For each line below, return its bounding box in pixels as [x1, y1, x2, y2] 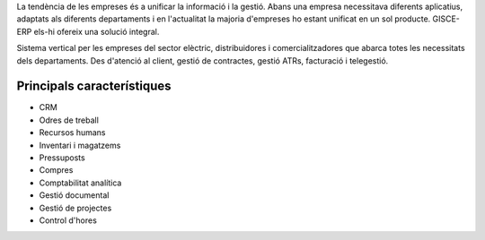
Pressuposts [39, 152, 85, 163]
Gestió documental [39, 190, 110, 201]
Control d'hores [39, 215, 98, 226]
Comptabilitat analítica [39, 177, 122, 188]
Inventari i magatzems [39, 140, 121, 150]
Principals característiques [16, 79, 172, 94]
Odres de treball [39, 115, 99, 125]
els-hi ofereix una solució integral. [33, 26, 160, 37]
